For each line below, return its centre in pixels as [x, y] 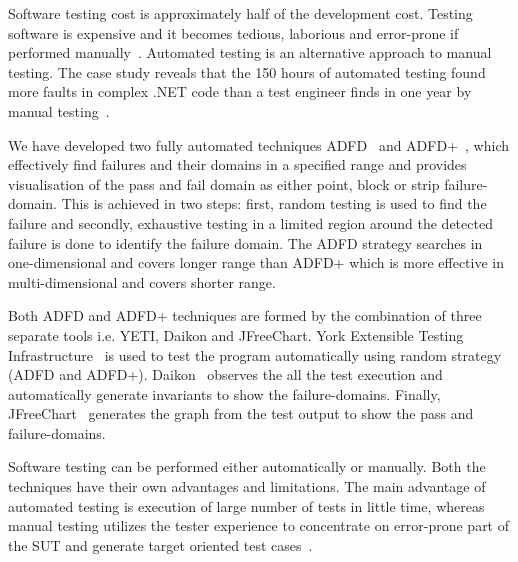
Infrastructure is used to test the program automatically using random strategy [255, 354]
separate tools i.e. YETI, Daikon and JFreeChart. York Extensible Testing [236, 334]
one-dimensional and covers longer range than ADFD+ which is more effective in [256, 262]
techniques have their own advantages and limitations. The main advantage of [247, 486]
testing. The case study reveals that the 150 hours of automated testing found [247, 71]
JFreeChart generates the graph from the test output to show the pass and [241, 413]
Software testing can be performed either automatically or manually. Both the [247, 466]
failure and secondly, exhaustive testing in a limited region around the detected [250, 222]
